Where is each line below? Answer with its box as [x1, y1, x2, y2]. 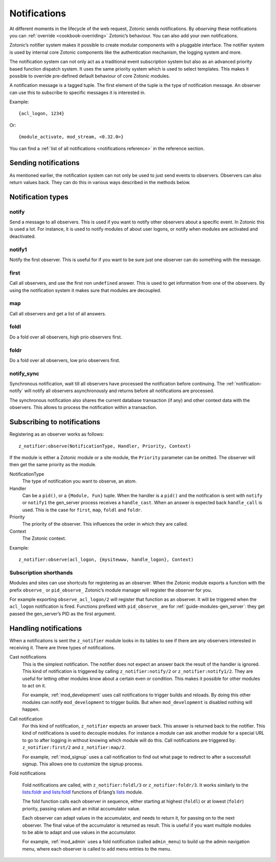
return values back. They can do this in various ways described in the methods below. [9, 179, 191, 185]
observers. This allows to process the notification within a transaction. [9, 404, 157, 411]
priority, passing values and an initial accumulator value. [22, 805, 141, 811]
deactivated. [9, 233, 36, 239]
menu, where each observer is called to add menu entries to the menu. [22, 846, 172, 852]
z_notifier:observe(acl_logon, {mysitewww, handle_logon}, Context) [18, 557, 194, 562]
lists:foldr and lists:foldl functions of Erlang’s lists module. [22, 789, 143, 795]
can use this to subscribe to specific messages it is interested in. [9, 89, 146, 96]
